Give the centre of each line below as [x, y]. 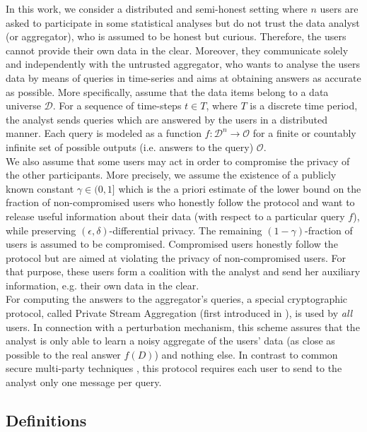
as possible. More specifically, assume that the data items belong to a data [167, 91]
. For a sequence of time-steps [117, 106]
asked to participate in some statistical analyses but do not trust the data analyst [183, 22]
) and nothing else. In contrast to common [246, 354]
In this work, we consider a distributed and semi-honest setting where [157, 8]
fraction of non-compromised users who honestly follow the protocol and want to [180, 202]
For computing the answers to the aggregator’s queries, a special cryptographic [177, 299]
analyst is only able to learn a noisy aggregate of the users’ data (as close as [170, 341]
